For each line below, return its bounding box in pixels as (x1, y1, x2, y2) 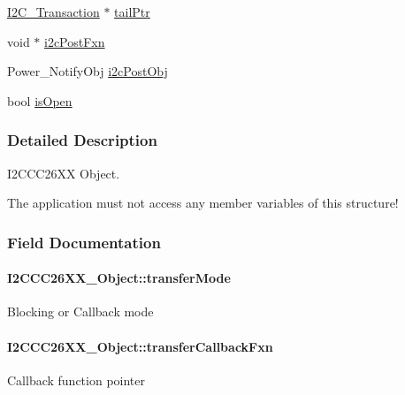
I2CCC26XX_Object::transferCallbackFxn (7, 337, 273, 355)
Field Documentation (7, 231, 161, 253)
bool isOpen (7, 91, 73, 110)
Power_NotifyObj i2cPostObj (7, 62, 168, 80)
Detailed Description (7, 129, 157, 151)
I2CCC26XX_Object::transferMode (7, 269, 231, 287)
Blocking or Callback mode (7, 302, 154, 321)
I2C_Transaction (7, 3, 100, 20)
